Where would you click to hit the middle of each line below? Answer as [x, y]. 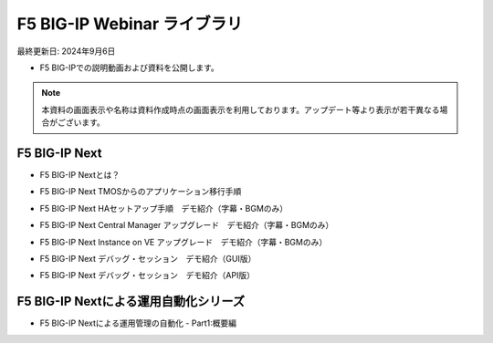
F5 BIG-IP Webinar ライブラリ [130, 24]
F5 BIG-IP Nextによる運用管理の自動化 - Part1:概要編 [138, 323]
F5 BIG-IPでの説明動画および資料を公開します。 [129, 68]
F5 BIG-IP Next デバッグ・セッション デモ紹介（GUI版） [148, 258]
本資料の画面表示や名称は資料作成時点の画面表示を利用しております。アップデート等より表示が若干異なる [241, 109]
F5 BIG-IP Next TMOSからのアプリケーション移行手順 [141, 192]
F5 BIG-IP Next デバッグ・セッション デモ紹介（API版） [147, 275]
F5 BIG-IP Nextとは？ [80, 175]
